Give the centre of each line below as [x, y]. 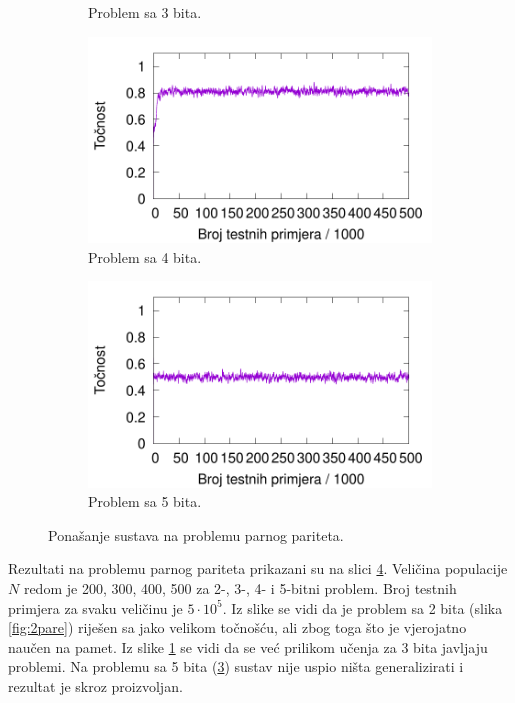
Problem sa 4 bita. [145, 256]
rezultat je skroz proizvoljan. [95, 685]
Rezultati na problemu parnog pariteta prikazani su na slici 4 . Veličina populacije [258, 568]
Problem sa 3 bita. [145, 12]
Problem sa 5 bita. [145, 501]
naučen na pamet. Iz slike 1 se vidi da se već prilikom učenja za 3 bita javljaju [248, 646]
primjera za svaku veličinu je [95, 607]
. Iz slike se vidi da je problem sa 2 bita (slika [362, 607]
